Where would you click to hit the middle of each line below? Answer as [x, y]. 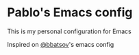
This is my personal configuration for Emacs [69, 31]
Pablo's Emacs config [70, 13]
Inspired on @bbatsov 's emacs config [61, 44]
